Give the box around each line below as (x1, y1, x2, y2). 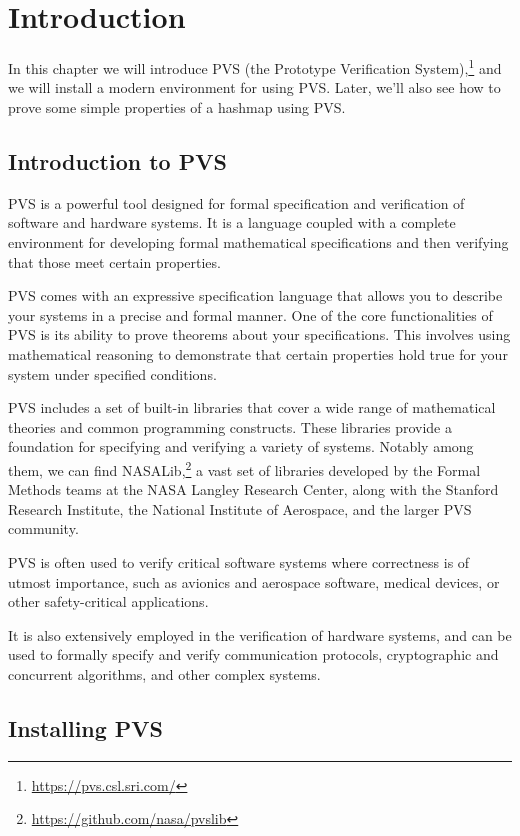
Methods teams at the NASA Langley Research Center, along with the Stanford (8, 479, 499, 500)
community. (8, 518, 79, 539)
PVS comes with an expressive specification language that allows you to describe (8, 285, 503, 306)
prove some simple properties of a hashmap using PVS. (8, 96, 346, 117)
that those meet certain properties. (8, 251, 221, 272)
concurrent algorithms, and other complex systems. (8, 663, 321, 684)
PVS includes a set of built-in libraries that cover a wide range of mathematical (8, 397, 496, 418)
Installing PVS (8, 712, 164, 743)
